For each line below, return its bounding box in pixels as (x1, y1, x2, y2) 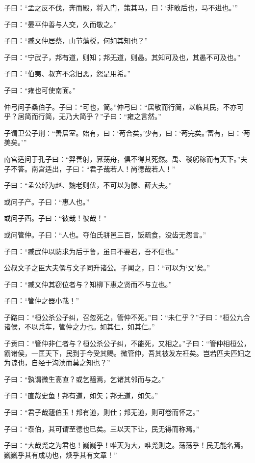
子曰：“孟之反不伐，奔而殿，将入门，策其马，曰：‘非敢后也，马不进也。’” (4, 2, 238, 12)
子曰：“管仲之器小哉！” (4, 295, 79, 306)
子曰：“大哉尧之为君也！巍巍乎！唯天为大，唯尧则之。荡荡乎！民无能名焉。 (4, 440, 248, 450)
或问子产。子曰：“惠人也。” (4, 196, 90, 206)
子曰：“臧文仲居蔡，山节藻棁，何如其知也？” (4, 35, 148, 46)
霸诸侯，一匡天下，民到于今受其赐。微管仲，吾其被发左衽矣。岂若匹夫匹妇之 (4, 347, 251, 358)
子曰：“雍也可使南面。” (4, 85, 76, 95)
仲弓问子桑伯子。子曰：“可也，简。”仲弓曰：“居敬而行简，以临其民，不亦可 (4, 101, 244, 112)
